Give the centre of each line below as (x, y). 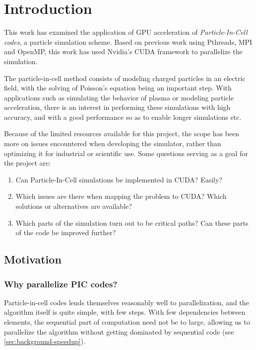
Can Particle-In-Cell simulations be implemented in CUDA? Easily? (119, 179)
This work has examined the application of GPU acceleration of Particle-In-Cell (126, 32)
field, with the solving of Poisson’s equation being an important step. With (118, 88)
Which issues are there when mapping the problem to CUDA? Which (121, 196)
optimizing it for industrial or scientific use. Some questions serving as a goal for (126, 153)
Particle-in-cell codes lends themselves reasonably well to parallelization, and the (127, 302)
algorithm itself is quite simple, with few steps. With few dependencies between (125, 312)
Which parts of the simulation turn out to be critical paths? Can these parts (132, 222)
